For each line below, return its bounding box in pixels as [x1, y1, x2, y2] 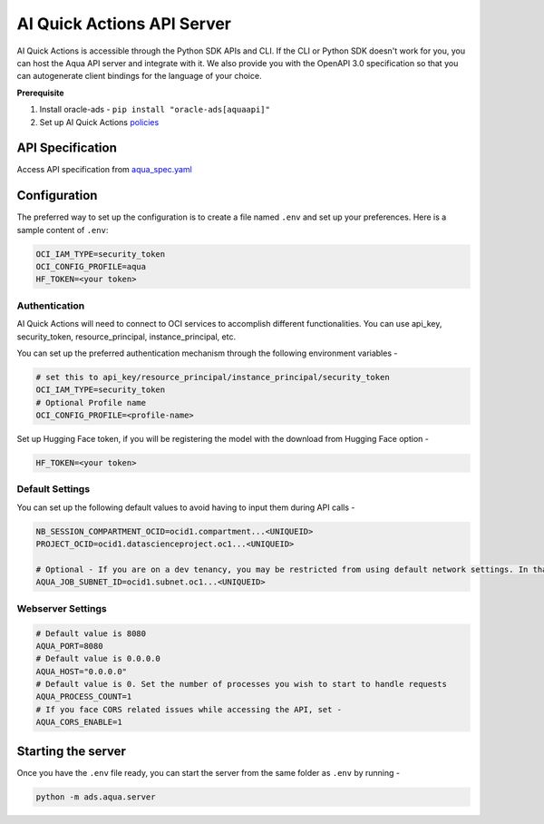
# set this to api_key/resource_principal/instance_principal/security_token [35, 372, 390, 382]
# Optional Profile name [35, 397, 147, 407]
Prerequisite [16, 87, 64, 98]
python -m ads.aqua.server [35, 791, 156, 802]
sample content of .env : [16, 224, 109, 235]
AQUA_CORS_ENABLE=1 [35, 717, 122, 728]
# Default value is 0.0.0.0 [35, 653, 160, 664]
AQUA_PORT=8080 [35, 641, 103, 651]
